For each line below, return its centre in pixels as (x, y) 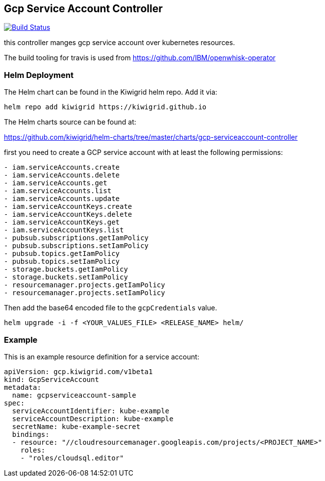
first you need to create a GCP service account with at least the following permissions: (143, 152)
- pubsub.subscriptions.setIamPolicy (76, 246)
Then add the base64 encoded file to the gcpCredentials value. (111, 308)
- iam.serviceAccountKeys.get (62, 222)
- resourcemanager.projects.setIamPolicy (85, 293)
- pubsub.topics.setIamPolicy (62, 262)
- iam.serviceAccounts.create (62, 167)
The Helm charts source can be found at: (70, 122)
